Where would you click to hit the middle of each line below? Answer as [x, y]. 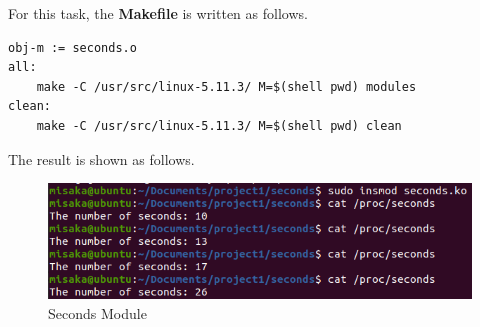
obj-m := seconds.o [72, 47]
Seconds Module [97, 312]
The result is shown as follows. [101, 158]
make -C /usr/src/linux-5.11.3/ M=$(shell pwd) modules [226, 86]
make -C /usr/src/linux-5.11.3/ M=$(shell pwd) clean [219, 125]
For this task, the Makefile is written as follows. [158, 13]
